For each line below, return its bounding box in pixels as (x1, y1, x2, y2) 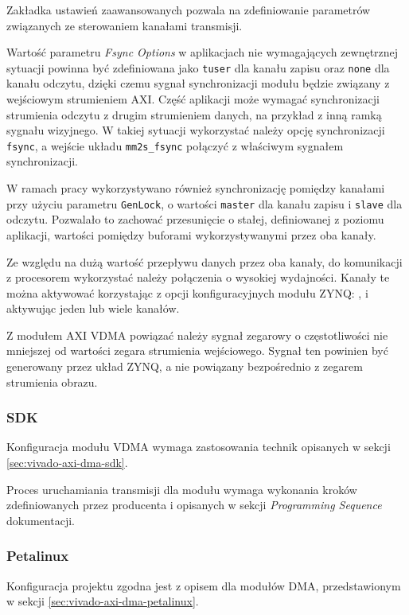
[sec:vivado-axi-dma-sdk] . (6, 454, 128, 471)
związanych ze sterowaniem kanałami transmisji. (6, 17, 243, 33)
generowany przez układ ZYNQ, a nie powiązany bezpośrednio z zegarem (6, 358, 363, 375)
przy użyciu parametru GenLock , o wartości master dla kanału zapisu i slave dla (6, 195, 403, 212)
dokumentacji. (6, 512, 75, 528)
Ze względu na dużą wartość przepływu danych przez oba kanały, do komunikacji (6, 253, 403, 270)
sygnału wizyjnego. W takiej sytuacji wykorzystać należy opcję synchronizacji (6, 122, 385, 138)
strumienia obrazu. (6, 373, 98, 390)
